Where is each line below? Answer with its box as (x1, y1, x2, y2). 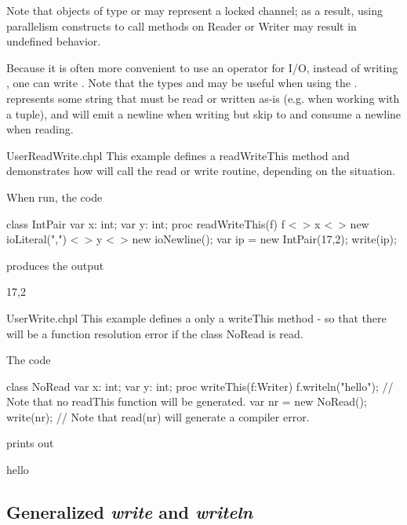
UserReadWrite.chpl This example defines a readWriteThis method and (6, 147, 350, 163)
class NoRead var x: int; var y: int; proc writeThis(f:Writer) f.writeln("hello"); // (6, 377, 394, 394)
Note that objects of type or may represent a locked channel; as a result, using (6, 2, 383, 18)
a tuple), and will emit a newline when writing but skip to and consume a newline (6, 105, 402, 122)
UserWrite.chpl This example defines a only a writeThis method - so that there (6, 309, 387, 326)
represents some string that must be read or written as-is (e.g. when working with (6, 89, 400, 106)
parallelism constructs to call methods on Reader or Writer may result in (6, 17, 357, 34)
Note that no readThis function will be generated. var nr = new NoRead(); (6, 393, 367, 410)
